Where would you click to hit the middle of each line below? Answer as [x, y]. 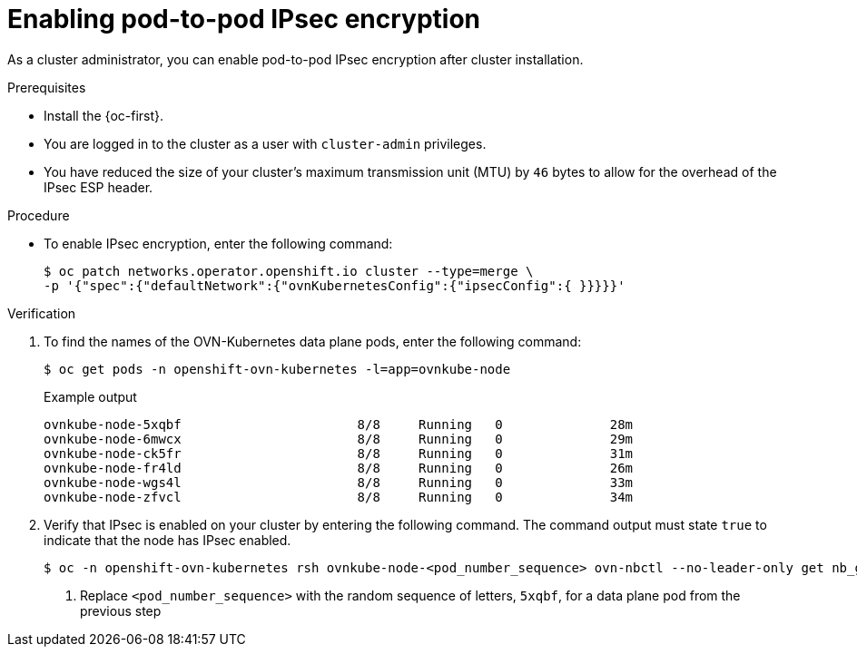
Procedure [39, 215]
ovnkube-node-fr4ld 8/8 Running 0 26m [339, 468]
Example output [90, 396]
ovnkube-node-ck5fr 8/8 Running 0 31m [339, 453]
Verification [42, 313]
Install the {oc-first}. [104, 115]
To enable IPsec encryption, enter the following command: [218, 243]
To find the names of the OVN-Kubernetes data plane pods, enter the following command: [313, 341]
